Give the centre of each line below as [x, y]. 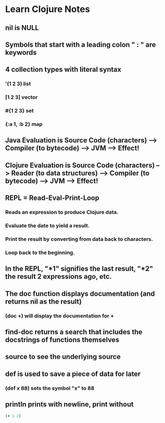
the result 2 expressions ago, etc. [58, 277]
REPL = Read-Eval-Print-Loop [52, 198]
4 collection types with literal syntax [63, 69]
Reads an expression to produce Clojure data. [62, 213]
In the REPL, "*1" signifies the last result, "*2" [79, 269]
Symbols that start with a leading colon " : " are [81, 44]
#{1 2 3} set [20, 111]
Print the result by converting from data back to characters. [79, 239]
